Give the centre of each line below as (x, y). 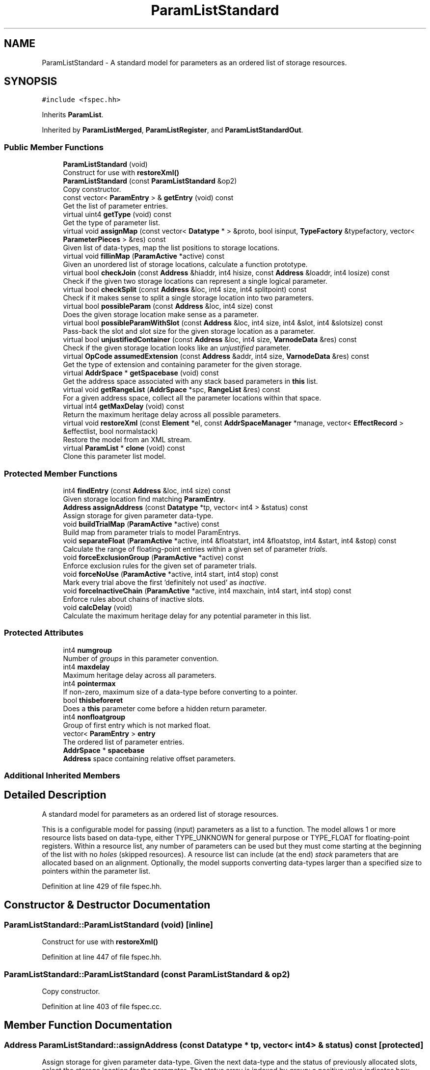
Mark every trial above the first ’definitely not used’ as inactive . (165, 582)
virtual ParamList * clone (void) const (124, 448)
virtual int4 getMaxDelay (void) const (124, 406)
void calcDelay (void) (98, 607)
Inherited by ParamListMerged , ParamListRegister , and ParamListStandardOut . (173, 130)
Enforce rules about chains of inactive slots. (134, 599)
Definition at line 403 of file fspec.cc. (102, 1006)
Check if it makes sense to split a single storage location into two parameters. (188, 298)
